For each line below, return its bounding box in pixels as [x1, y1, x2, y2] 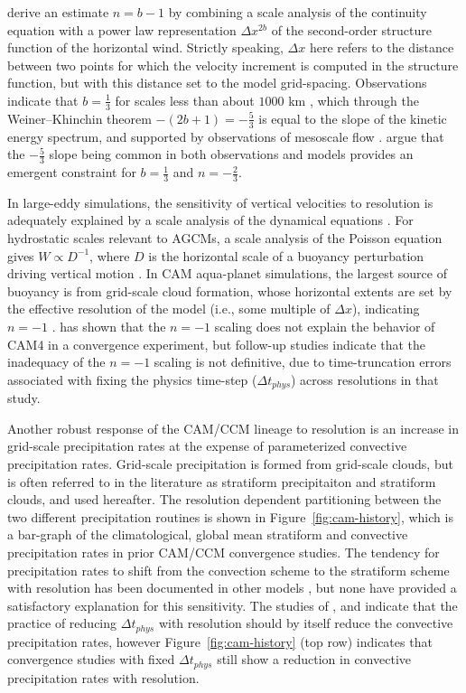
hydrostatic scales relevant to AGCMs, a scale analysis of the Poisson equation [7, 229, 443, 248]
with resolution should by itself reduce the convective [158, 613, 453, 632]
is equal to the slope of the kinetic [258, 108, 447, 127]
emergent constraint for [7, 163, 136, 182]
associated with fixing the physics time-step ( [7, 370, 257, 389]
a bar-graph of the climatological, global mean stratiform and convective [7, 525, 408, 544]
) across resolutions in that [291, 370, 439, 389]
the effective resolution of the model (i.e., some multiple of [7, 299, 331, 318]
